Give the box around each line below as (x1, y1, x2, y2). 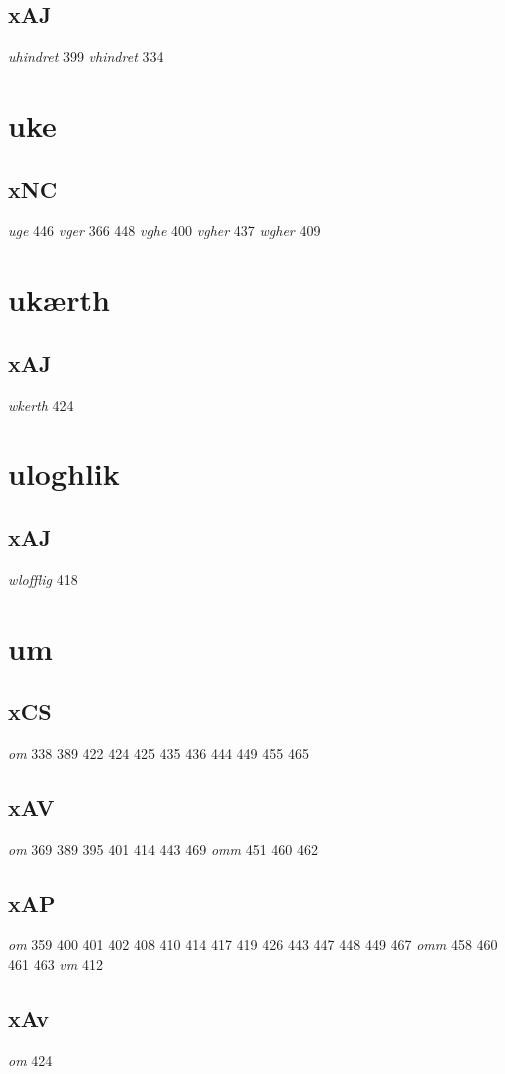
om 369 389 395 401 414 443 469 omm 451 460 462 (8, 838, 318, 859)
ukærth (8, 279, 110, 320)
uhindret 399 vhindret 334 (8, 46, 164, 67)
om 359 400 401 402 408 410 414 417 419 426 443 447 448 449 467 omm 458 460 (8, 934, 498, 955)
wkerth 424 (8, 394, 74, 415)
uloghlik (8, 453, 120, 494)
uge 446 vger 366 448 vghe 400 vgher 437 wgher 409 (8, 220, 321, 241)
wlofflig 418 (8, 568, 78, 589)
